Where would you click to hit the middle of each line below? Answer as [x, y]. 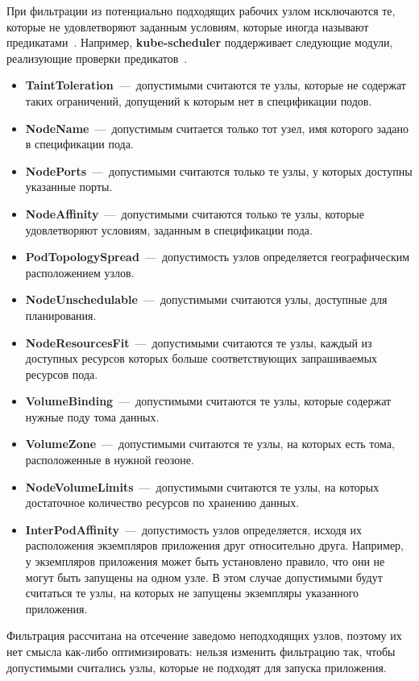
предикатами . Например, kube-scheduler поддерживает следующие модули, [200, 42]
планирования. [61, 315]
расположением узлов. [80, 272]
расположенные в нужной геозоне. [110, 460]
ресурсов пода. [62, 374]
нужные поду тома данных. [92, 416]
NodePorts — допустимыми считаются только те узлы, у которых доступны [219, 170]
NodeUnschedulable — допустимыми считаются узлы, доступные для [206, 299]
